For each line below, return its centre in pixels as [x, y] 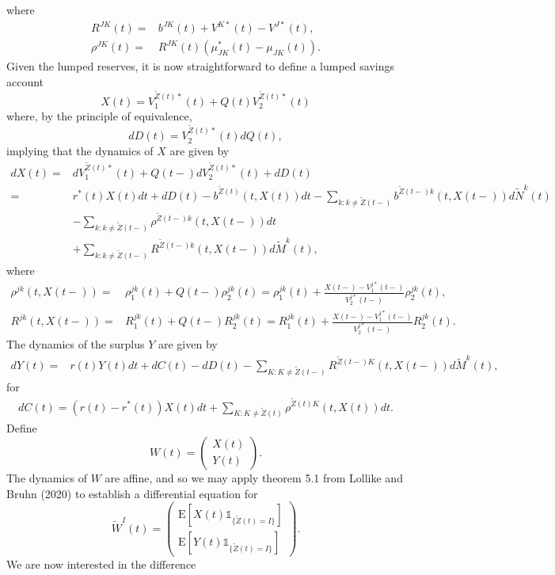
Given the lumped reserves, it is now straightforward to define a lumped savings [200, 66]
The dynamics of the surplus [76, 344]
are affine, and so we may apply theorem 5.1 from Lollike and [254, 477]
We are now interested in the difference [101, 564]
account [25, 81]
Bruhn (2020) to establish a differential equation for [132, 493]
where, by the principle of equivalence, [99, 116]
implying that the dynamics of [80, 150]
